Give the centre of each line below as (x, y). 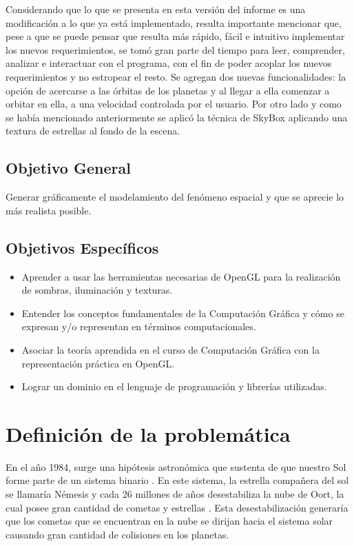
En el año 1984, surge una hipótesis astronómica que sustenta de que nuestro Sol (176, 466)
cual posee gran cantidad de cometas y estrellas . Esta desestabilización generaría (177, 507)
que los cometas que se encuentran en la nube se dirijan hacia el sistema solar (169, 521)
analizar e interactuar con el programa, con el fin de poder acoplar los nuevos (169, 63)
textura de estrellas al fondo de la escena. (93, 131)
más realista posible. (49, 210)
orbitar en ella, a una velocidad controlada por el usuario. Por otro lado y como (174, 104)
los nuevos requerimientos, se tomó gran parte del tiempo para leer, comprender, (175, 49)
